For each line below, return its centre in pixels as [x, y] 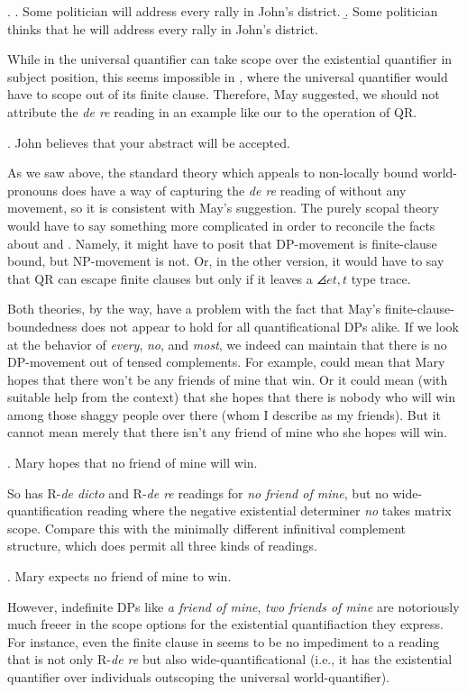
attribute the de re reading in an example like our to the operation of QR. [212, 111]
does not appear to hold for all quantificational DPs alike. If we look [270, 326]
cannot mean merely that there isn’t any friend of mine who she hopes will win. [228, 432]
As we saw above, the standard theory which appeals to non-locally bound [213, 173]
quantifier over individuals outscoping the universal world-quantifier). [199, 677]
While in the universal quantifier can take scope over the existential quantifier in [230, 59]
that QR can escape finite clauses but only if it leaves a [160, 278]
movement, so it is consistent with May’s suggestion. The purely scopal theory [223, 208]
